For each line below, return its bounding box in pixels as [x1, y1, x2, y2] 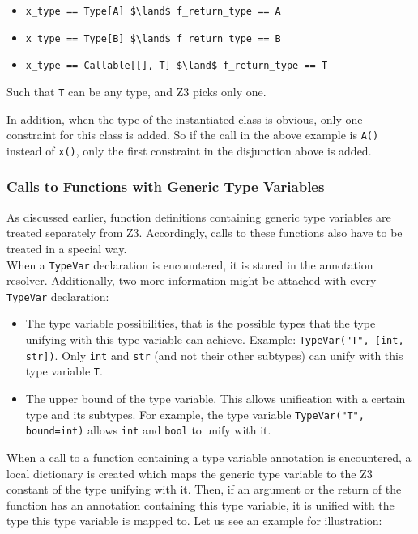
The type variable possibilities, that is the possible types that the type [25, 315, 376, 332]
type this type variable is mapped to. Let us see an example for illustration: [6, 512, 382, 529]
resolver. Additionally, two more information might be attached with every [6, 272, 377, 289]
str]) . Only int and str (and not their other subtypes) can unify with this [25, 346, 403, 363]
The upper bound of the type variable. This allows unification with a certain [25, 390, 406, 406]
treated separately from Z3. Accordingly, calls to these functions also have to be [6, 224, 403, 241]
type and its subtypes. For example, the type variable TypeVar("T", [25, 405, 365, 422]
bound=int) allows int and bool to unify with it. [25, 422, 271, 439]
